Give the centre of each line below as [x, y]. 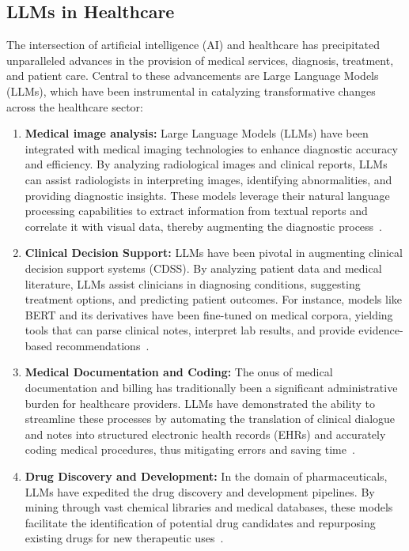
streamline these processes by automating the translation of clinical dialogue [210, 419]
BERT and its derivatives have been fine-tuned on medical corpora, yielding [209, 314]
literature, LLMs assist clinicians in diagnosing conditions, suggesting [193, 283]
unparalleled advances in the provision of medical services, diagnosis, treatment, [200, 60]
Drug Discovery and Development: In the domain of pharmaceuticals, [206, 476]
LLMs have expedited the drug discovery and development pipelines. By [200, 491]
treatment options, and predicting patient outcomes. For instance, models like [214, 299]
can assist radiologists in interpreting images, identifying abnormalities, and [208, 179]
